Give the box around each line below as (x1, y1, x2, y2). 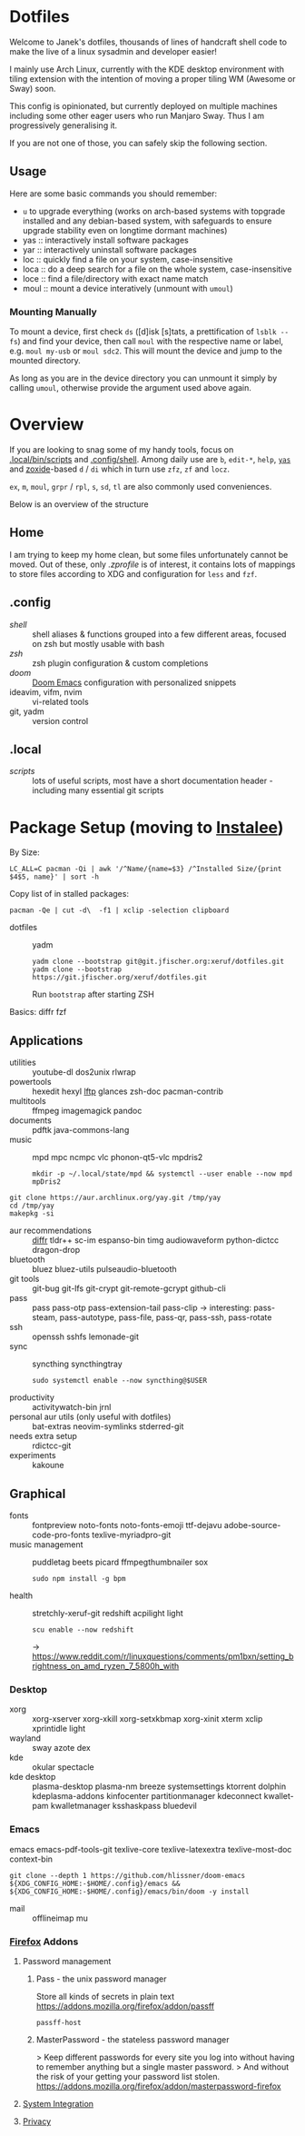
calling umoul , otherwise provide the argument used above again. (9, 382, 252, 393)
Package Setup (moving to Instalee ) (9, 817, 284, 838)
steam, (32, 1312, 58, 1323)
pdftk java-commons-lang (32, 1125, 130, 1136)
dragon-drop (32, 1245, 80, 1256)
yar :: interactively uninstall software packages (22, 243, 197, 255)
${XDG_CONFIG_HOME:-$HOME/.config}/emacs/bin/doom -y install (9, 1887, 250, 1896)
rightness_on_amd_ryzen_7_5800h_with (32, 1660, 180, 1671)
